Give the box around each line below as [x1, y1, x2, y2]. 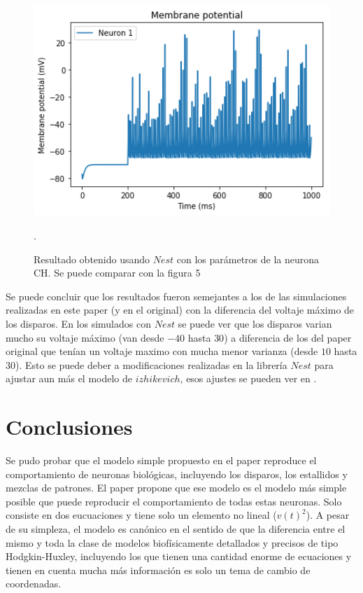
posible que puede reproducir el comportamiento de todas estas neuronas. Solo [6, 494, 342, 508]
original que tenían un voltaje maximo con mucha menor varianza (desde [6, 344, 318, 358]
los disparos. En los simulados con [6, 316, 151, 330]
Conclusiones [6, 412, 133, 441]
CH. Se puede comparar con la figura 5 [34, 265, 201, 280]
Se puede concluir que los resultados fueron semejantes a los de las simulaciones [6, 288, 347, 303]
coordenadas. [6, 576, 62, 591]
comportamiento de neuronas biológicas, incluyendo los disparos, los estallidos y [6, 466, 348, 481]
